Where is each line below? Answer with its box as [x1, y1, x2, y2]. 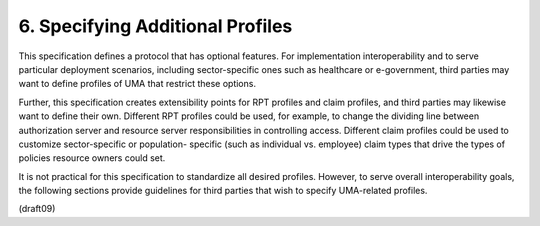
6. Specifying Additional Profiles [18, 15, 293, 37]
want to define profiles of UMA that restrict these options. [18, 78, 257, 90]
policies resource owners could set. [18, 152, 166, 164]
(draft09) [18, 203, 56, 215]
